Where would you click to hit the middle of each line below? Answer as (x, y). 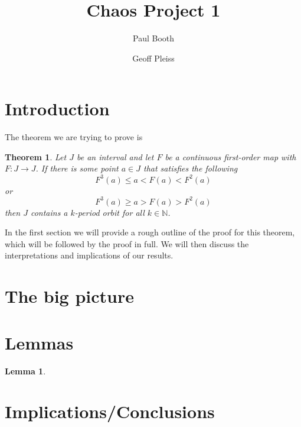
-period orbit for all (109, 212)
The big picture (69, 296)
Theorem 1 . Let (36, 156)
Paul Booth (153, 38)
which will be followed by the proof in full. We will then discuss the (127, 243)
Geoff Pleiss (153, 58)
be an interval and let (115, 156)
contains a (49, 212)
